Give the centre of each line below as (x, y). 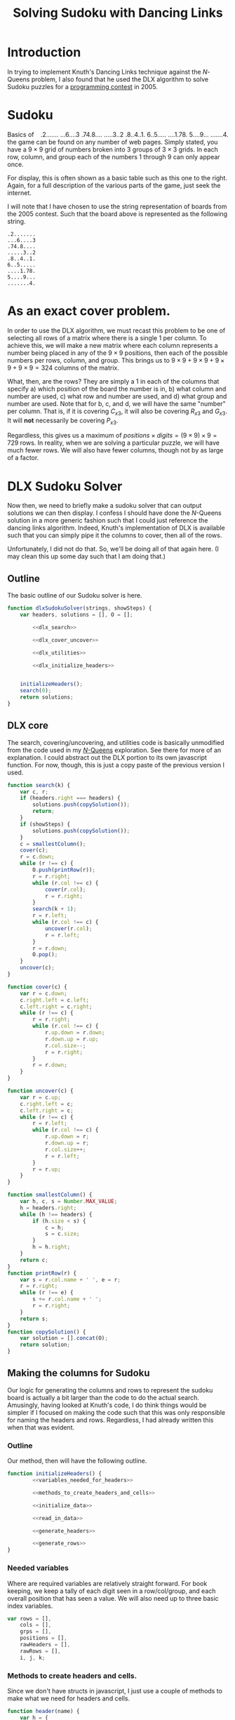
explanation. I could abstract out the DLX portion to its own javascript (107, 757)
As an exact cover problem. (89, 311)
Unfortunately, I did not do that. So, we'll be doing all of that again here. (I (113, 549)
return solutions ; (47, 697)
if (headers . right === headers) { (70, 798)
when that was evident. (41, 1427)
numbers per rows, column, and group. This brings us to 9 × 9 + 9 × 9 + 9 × (116, 360)
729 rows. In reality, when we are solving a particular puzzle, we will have (113, 443)
